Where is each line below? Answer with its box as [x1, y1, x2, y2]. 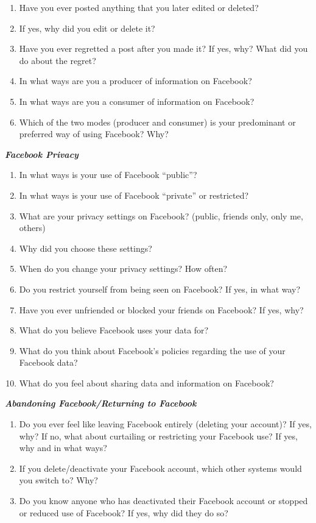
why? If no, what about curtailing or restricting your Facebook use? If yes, [19, 429, 298, 442]
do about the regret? [19, 54, 96, 66]
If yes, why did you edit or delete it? [19, 21, 155, 34]
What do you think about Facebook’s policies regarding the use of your [19, 344, 286, 357]
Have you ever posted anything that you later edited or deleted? [19, 1, 259, 13]
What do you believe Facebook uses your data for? [19, 324, 209, 336]
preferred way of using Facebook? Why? [19, 127, 169, 140]
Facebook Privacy [5, 148, 79, 160]
